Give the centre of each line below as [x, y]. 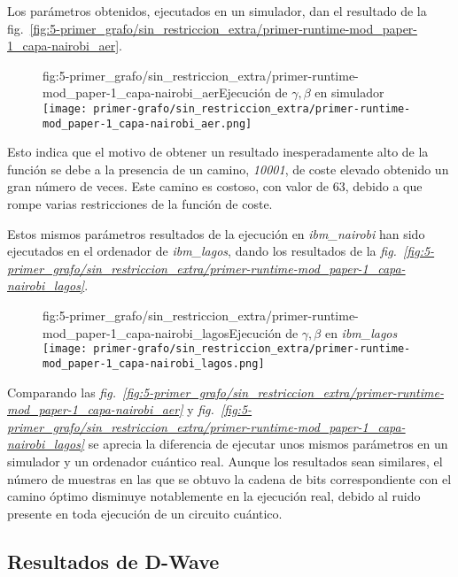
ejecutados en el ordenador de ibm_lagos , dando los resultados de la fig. [202, 251]
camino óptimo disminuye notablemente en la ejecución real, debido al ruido [214, 496]
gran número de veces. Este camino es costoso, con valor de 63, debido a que [215, 186]
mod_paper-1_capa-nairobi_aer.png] [147, 123]
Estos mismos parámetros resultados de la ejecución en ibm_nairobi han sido [216, 233]
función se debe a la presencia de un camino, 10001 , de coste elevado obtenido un [228, 169]
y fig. [201, 409]
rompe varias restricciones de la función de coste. [140, 204]
